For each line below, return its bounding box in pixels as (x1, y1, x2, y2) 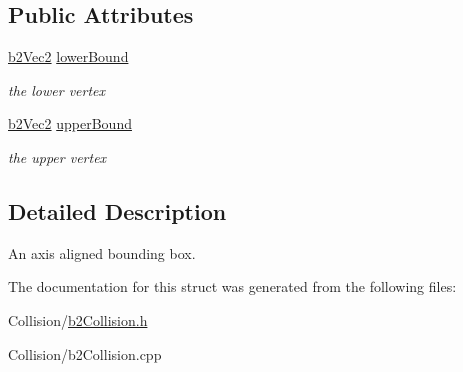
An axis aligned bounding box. (8, 242, 196, 263)
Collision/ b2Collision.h (8, 309, 148, 330)
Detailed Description (8, 195, 227, 226)
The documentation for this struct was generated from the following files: (8, 276, 457, 297)
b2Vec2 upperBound (8, 113, 132, 134)
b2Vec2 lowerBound (8, 46, 129, 67)
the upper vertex (8, 146, 107, 167)
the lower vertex (8, 79, 106, 100)
